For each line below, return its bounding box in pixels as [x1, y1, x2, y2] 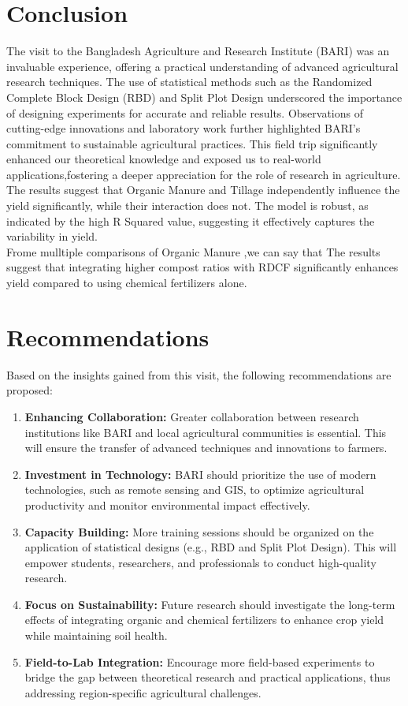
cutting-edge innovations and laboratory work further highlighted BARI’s [6, 120, 361, 136]
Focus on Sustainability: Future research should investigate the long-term [24, 596, 395, 612]
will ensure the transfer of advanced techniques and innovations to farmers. [24, 439, 388, 456]
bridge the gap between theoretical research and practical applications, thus [24, 669, 391, 685]
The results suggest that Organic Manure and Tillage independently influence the [6, 181, 400, 198]
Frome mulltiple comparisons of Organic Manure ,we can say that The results [6, 243, 380, 260]
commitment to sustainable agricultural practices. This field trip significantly [6, 135, 378, 151]
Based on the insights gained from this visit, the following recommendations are [6, 366, 391, 383]
